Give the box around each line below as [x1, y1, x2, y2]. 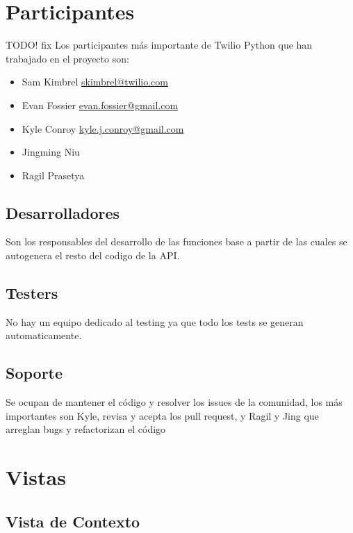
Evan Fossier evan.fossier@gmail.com [22, 97, 179, 112]
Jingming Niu [22, 145, 80, 159]
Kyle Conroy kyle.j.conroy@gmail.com [22, 121, 184, 136]
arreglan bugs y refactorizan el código [6, 422, 166, 436]
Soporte [6, 362, 63, 384]
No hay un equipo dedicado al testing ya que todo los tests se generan [6, 314, 304, 329]
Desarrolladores [6, 202, 120, 223]
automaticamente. [6, 328, 82, 343]
